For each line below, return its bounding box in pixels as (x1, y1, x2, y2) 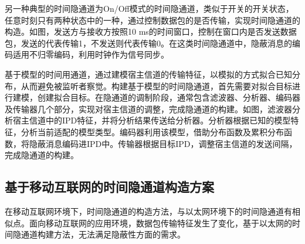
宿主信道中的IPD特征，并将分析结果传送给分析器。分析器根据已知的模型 (12, 114, 291, 126)
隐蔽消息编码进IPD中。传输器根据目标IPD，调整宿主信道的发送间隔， (29, 137, 297, 149)
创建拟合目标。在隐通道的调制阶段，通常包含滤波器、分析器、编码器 (37, 91, 300, 103)
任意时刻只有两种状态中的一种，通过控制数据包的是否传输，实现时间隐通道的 (5, 14, 300, 26)
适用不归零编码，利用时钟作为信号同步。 (12, 48, 169, 61)
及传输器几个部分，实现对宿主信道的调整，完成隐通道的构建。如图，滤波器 (5, 102, 292, 115)
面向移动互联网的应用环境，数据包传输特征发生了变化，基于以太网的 (29, 216, 292, 229)
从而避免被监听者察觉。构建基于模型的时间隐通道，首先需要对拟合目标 (21, 79, 292, 92)
